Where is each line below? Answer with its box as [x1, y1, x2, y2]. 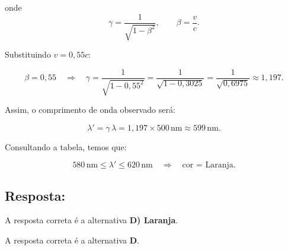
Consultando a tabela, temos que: [5, 140, 127, 153]
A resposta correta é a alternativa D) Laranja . [5, 214, 178, 226]
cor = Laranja [182, 161, 233, 170]
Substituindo [5, 48, 51, 61]
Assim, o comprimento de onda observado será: [5, 103, 175, 116]
